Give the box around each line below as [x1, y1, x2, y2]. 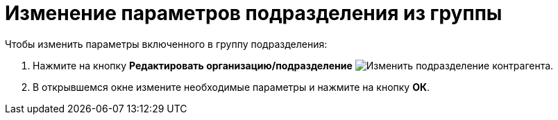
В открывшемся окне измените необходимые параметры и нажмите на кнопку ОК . [33, 80, 430, 93]
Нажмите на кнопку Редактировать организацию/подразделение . [33, 59, 554, 71]
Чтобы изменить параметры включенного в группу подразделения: [5, 37, 328, 50]
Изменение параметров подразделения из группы [5, 1, 502, 25]
